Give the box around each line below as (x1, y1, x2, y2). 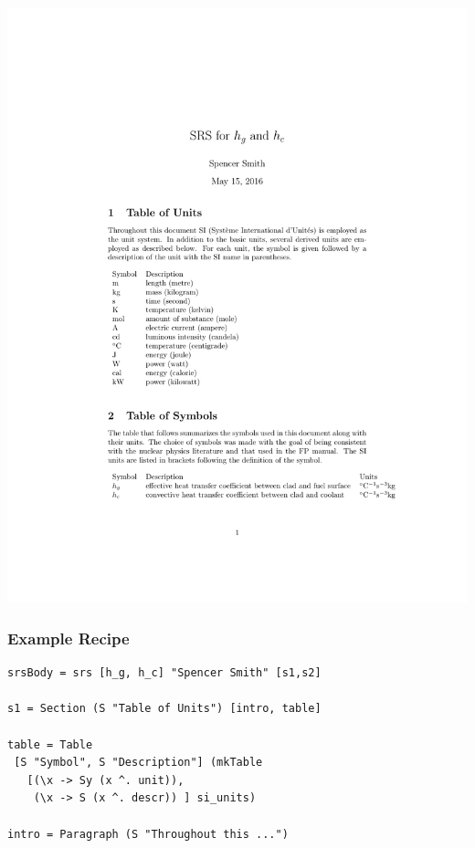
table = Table (7, 738, 93, 751)
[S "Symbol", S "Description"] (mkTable (14, 756, 263, 769)
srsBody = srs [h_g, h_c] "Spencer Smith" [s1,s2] (7, 666, 322, 680)
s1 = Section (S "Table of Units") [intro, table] (7, 702, 322, 716)
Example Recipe (7, 626, 130, 649)
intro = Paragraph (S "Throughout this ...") (7, 827, 289, 841)
